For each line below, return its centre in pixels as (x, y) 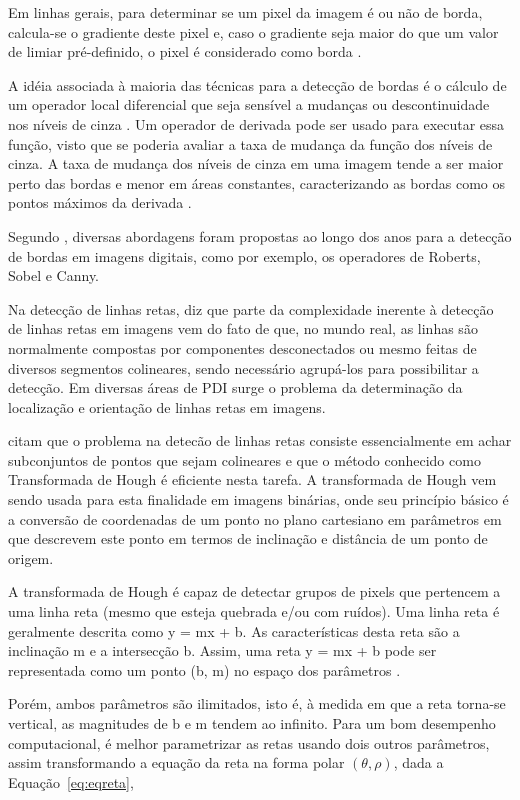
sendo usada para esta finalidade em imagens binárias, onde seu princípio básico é (258, 499)
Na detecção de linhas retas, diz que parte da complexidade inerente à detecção (251, 308)
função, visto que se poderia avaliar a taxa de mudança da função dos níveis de (250, 143)
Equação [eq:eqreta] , (71, 781)
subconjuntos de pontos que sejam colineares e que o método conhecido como (244, 459)
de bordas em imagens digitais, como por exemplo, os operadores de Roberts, (244, 255)
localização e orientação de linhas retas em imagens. (167, 406)
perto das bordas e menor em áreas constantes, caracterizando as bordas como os (257, 182)
